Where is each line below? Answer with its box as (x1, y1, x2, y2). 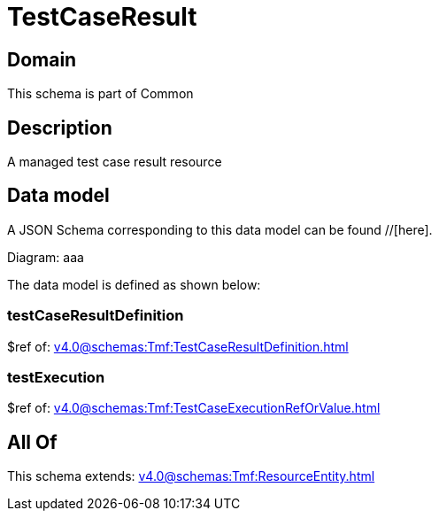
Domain (7, 48, 77, 71)
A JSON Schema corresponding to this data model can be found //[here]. (7, 221, 433, 237)
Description (7, 116, 112, 139)
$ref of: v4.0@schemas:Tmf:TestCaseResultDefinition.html (7, 338, 349, 354)
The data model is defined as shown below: (7, 276, 261, 292)
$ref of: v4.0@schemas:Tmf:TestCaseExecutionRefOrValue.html (7, 400, 381, 416)
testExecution (7, 367, 105, 386)
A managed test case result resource (7, 154, 222, 170)
